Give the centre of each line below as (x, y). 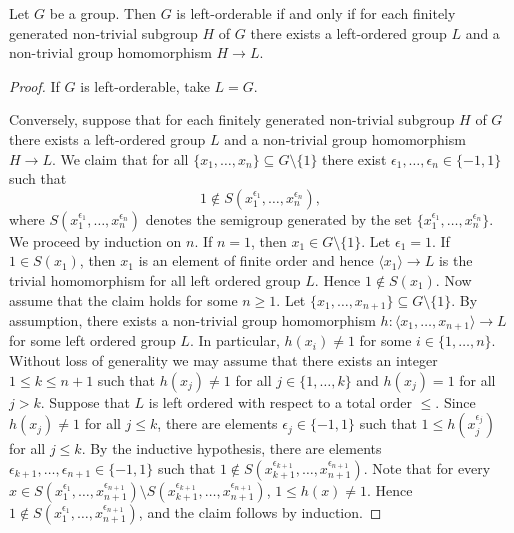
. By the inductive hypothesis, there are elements (231, 448)
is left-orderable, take (145, 85)
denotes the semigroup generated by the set (279, 218)
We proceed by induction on (95, 240)
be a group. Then (102, 13)
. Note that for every (427, 467)
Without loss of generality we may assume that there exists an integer (223, 360)
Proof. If (34, 85)
